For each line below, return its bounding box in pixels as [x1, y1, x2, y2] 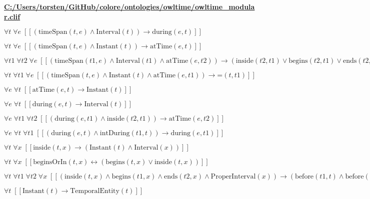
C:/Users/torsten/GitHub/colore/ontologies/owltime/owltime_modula [4, 1, 255, 11]
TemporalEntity [70, 188, 119, 195]
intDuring [99, 130, 130, 137]
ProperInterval [210, 173, 256, 181]
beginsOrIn [33, 159, 67, 166]
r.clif [4, 11, 20, 21]
